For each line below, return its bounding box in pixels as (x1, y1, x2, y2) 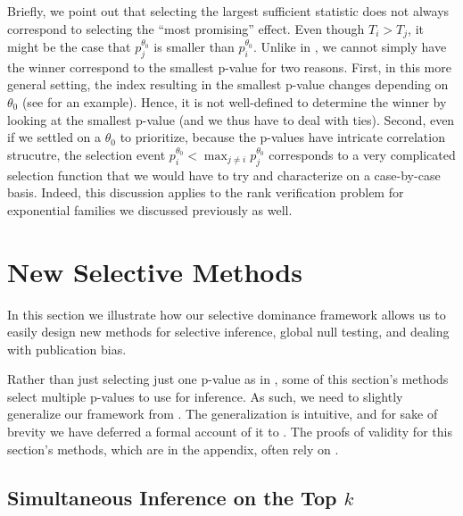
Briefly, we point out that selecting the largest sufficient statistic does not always (7, 2, 450, 20)
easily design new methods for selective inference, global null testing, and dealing (7, 322, 450, 341)
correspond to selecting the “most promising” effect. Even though (7, 19, 365, 37)
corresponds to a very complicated (269, 145, 456, 163)
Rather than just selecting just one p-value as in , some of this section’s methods (7, 370, 449, 388)
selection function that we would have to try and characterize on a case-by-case (7, 165, 441, 184)
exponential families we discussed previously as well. (7, 200, 293, 219)
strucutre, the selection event (7, 145, 166, 163)
